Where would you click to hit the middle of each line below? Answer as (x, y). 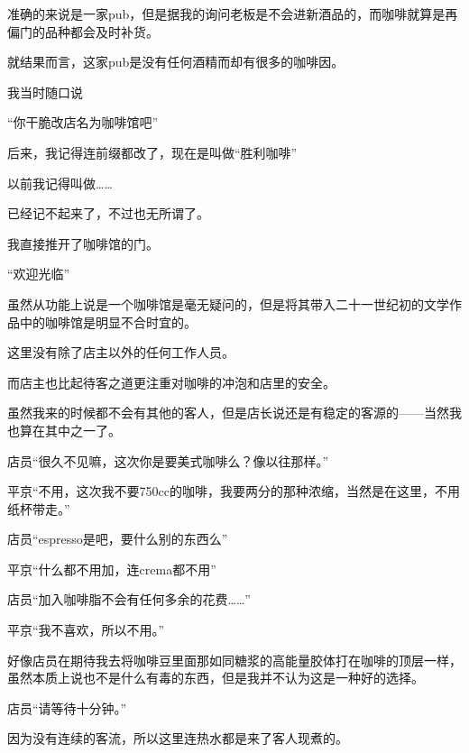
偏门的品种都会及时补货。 (83, 31)
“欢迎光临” (39, 274)
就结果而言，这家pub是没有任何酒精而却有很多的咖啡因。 (176, 62)
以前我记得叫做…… (60, 183)
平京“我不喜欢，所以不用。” (86, 630)
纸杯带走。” (39, 508)
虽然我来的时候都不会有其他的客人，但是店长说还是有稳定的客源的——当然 (228, 413)
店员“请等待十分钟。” (67, 707)
